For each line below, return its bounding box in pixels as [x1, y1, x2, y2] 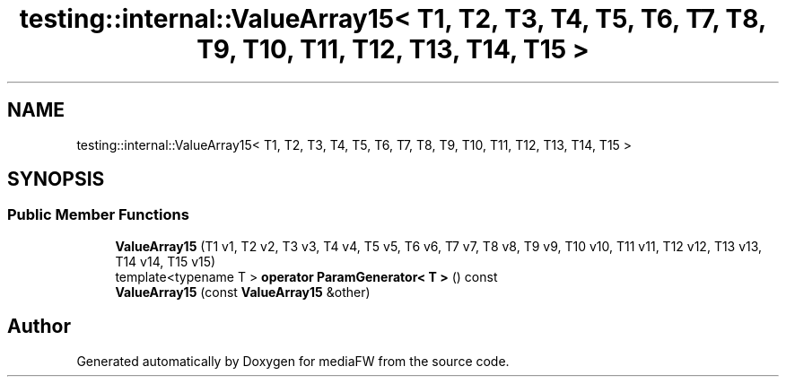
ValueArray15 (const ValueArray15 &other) [115, 284, 371, 300]
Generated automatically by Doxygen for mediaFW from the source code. [76, 353, 510, 369]
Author [7, 315, 71, 338]
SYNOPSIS [7, 168, 105, 191]
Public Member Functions [7, 205, 189, 224]
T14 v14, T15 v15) [115, 253, 216, 269]
